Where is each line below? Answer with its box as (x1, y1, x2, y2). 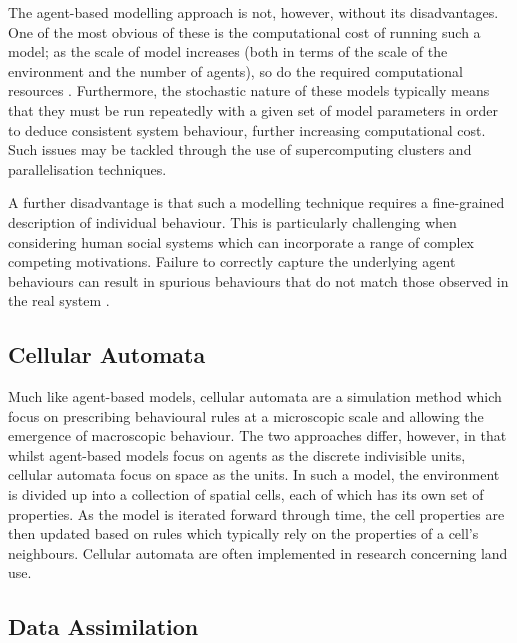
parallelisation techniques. (8, 158, 167, 179)
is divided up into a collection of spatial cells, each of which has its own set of (8, 484, 484, 505)
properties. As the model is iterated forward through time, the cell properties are (8, 503, 505, 524)
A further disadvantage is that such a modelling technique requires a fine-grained (8, 192, 505, 213)
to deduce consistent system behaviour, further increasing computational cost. (8, 119, 486, 140)
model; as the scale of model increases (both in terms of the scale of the (8, 41, 448, 62)
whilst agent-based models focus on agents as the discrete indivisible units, (8, 444, 466, 465)
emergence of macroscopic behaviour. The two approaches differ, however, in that (8, 425, 507, 446)
